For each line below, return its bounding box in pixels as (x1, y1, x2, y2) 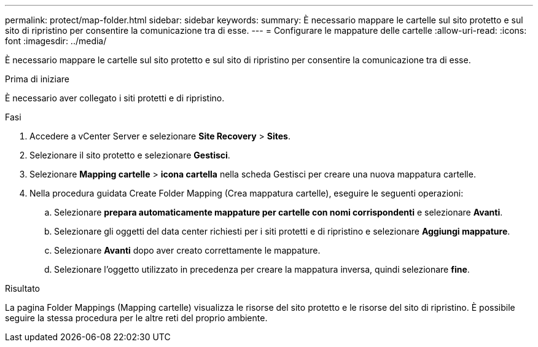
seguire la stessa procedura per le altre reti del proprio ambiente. (5, 313, 268, 323)
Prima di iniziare (5, 74, 69, 84)
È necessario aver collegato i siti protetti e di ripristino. (5, 93, 225, 103)
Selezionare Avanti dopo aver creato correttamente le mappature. (54, 245, 321, 255)
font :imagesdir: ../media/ (5, 36, 107, 46)
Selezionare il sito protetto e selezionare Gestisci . (29, 150, 230, 160)
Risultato (5, 283, 41, 294)
